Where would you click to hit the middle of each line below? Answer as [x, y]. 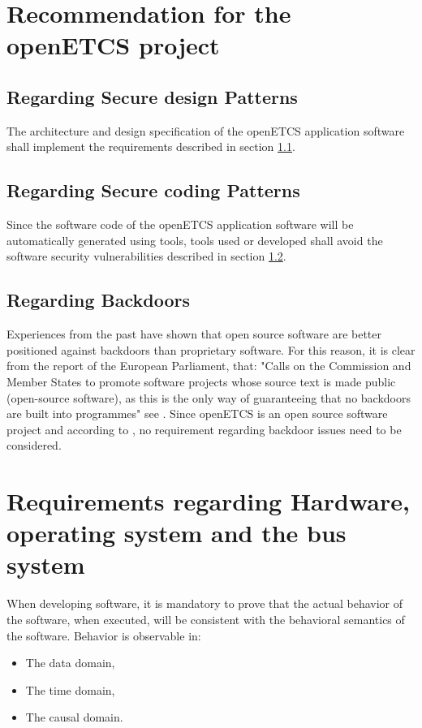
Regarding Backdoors [99, 300]
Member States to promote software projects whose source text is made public [201, 381]
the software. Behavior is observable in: [104, 635]
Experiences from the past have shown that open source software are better [194, 334]
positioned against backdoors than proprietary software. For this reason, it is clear [211, 349]
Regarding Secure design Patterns [152, 96]
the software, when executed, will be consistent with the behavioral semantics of [206, 619]
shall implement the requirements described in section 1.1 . [151, 146]
